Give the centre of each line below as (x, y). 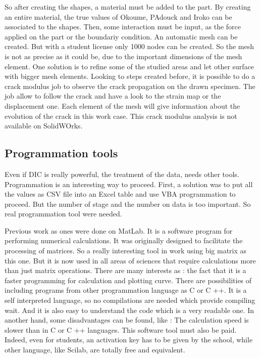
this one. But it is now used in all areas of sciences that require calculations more (130, 260)
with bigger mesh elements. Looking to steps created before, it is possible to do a (130, 76)
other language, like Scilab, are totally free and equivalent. (95, 350)
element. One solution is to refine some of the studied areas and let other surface (129, 66)
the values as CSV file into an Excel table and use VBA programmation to (120, 194)
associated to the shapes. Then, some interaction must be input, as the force (123, 27)
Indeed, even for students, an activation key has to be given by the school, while (129, 340)
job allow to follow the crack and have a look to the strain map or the (113, 96)
